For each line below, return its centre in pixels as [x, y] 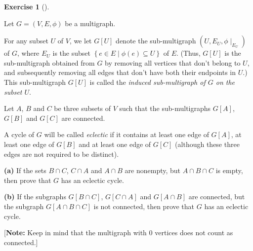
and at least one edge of [115, 144]
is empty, [229, 170]
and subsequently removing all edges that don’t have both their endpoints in [120, 72]
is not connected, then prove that [144, 206]
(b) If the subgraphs [35, 197]
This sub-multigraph [35, 82]
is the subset [71, 53]
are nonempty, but [153, 170]
